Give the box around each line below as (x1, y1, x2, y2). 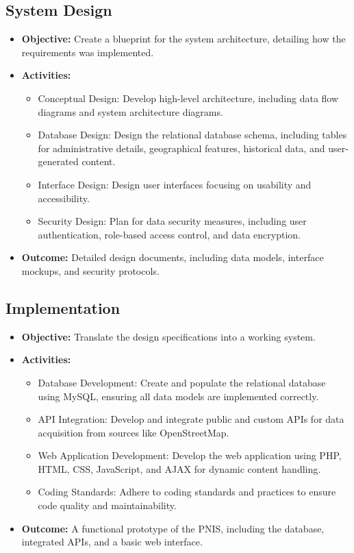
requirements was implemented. (21, 45, 154, 59)
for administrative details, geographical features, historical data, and (38, 140, 325, 155)
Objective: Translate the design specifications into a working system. (21, 329, 316, 343)
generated (38, 154, 79, 169)
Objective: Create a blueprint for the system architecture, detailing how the (21, 32, 346, 46)
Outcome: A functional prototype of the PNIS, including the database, (21, 521, 325, 535)
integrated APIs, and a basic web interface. (21, 534, 203, 549)
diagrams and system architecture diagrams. (38, 104, 223, 119)
